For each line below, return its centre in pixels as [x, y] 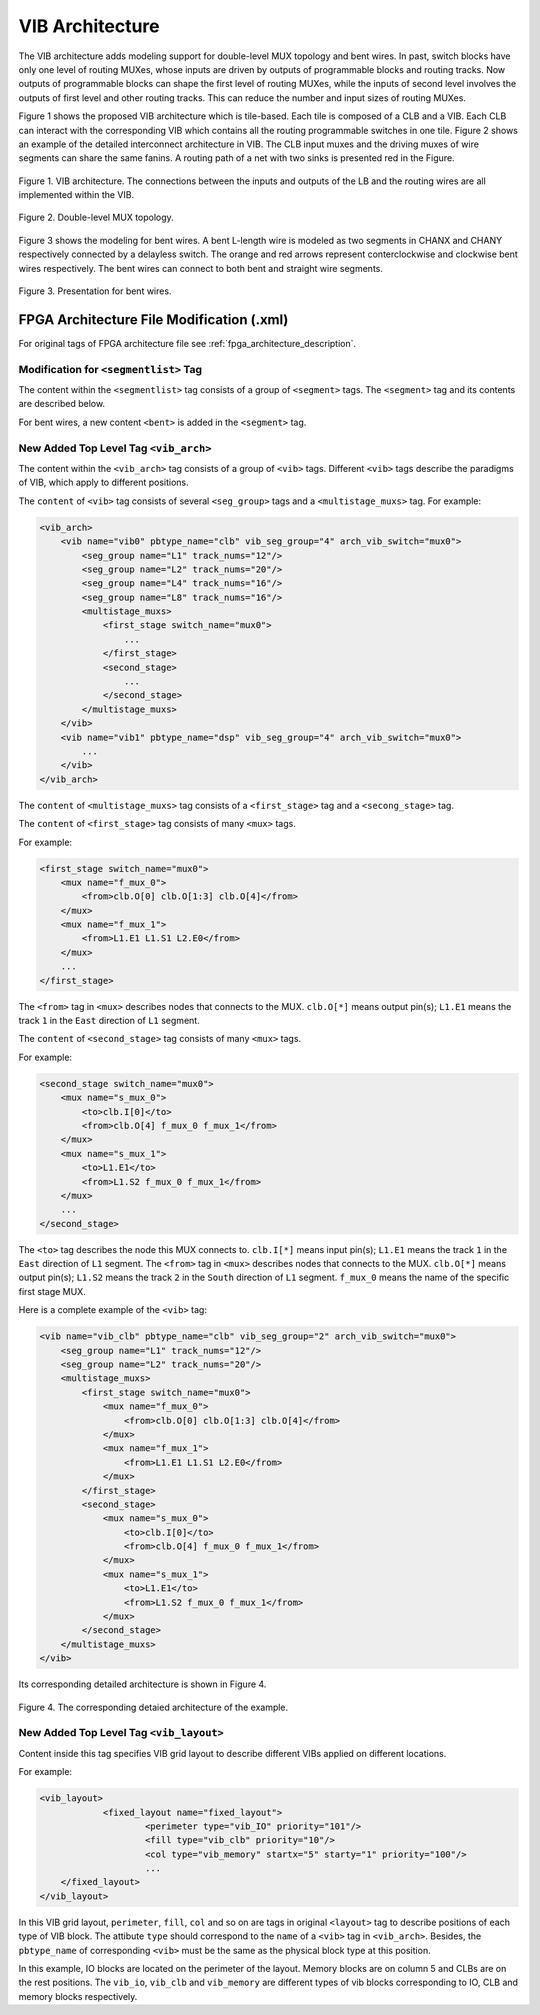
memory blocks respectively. [78, 1996]
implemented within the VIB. [76, 195]
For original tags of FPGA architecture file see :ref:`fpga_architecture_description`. [187, 343]
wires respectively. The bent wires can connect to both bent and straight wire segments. [201, 268]
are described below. [61, 404]
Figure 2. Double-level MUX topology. [96, 217]
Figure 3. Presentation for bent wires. [95, 291]
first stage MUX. [52, 1291]
